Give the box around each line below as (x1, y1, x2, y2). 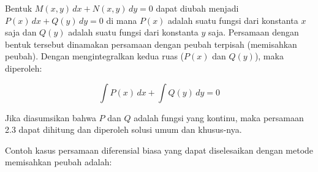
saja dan (5, 26, 37, 39)
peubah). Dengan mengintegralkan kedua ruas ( (5, 50, 184, 62)
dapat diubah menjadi (156, 2, 239, 14)
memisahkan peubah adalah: (5, 155, 112, 168)
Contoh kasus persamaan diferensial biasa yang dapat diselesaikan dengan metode (5, 143, 314, 156)
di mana (106, 13, 137, 26)
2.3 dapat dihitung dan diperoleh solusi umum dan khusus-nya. (5, 123, 242, 136)
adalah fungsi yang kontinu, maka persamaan (134, 111, 304, 124)
